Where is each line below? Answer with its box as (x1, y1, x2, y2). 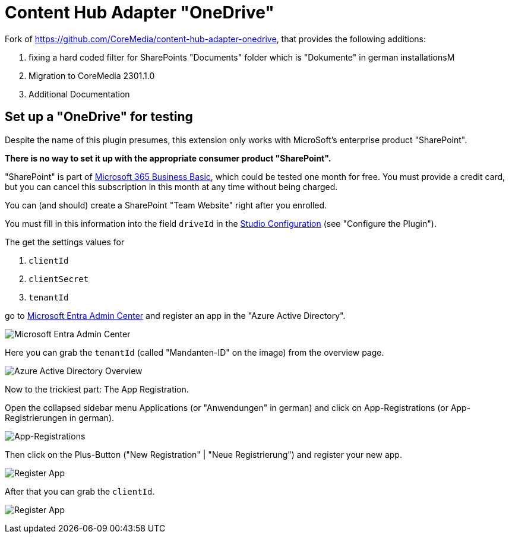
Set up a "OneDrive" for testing (5, 109, 193, 125)
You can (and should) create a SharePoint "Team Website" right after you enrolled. (5, 200, 327, 210)
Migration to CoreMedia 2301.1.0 (29, 70, 155, 81)
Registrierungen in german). (5, 412, 115, 423)
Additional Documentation (29, 88, 130, 99)
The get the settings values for (5, 236, 125, 247)
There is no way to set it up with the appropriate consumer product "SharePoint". (5, 153, 331, 163)
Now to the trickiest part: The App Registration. (5, 384, 189, 394)
